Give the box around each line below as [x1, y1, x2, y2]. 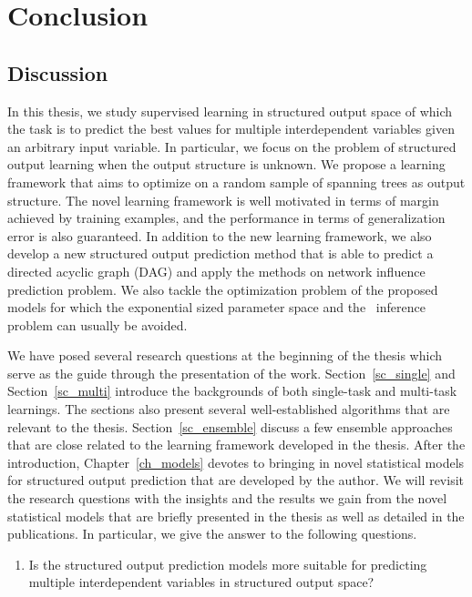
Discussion [7, 58, 108, 86]
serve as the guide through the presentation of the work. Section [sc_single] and [7, 363, 456, 382]
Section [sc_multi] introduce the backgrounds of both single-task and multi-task [7, 381, 457, 400]
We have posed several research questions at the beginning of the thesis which [7, 346, 443, 365]
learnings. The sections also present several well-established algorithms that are [7, 400, 450, 419]
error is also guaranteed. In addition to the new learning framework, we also [7, 226, 432, 245]
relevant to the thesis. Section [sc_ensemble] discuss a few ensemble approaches [7, 417, 453, 436]
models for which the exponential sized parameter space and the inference [7, 298, 426, 317]
